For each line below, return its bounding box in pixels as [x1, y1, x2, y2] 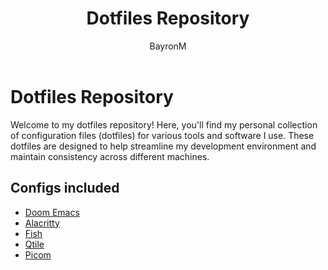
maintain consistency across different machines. [10, 150, 210, 162]
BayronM [149, 40, 187, 52]
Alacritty [24, 217, 60, 229]
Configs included [10, 180, 120, 197]
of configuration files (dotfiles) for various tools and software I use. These [10, 129, 315, 141]
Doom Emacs [24, 206, 80, 218]
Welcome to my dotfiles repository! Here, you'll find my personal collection [10, 118, 318, 131]
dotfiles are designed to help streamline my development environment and [10, 140, 317, 152]
